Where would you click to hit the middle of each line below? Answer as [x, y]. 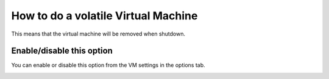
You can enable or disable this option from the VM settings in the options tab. [108, 65]
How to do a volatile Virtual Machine [104, 16]
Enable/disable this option [62, 51]
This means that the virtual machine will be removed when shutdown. [98, 34]
